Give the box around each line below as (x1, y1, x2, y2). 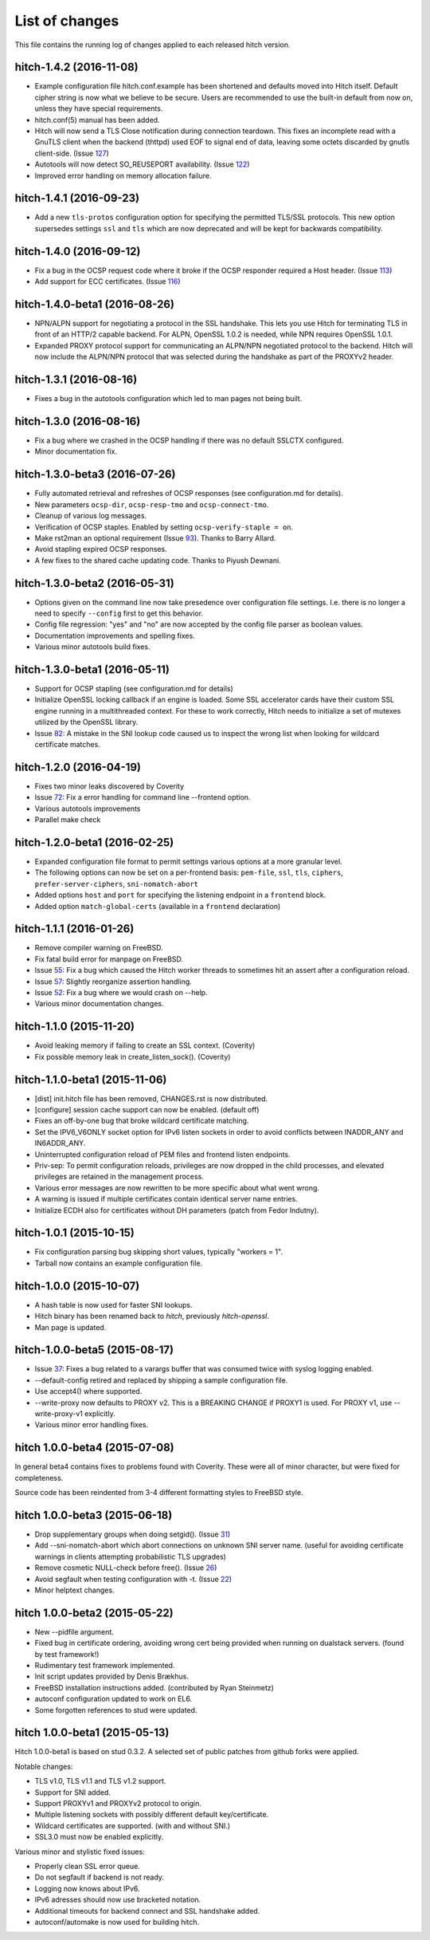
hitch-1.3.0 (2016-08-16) (14, 415, 141, 428)
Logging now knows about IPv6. (34, 1883, 140, 1893)
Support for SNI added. (34, 1787, 111, 1797)
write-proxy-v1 (34, 1409, 83, 1419)
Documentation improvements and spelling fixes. (34, 631, 195, 640)
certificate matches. (34, 740, 101, 750)
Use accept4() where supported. (34, 1387, 143, 1396)
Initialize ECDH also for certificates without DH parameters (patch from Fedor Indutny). (34, 1205, 319, 1215)
